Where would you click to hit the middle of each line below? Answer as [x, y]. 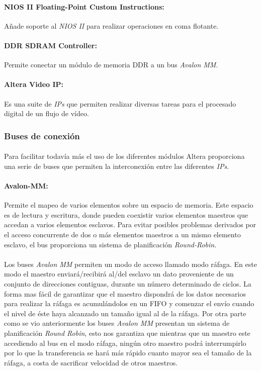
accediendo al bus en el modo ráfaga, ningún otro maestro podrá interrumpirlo [125, 343]
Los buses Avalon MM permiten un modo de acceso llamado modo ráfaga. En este [130, 264]
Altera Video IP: [34, 84]
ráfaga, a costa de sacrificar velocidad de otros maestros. [91, 362]
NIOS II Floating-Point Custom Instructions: [84, 6]
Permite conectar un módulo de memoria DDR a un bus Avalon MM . [111, 65]
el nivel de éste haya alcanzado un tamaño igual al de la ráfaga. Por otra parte [125, 313]
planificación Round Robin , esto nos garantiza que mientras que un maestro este [127, 333]
